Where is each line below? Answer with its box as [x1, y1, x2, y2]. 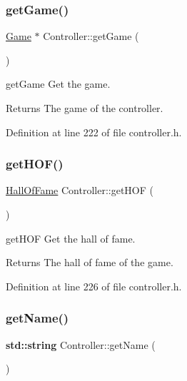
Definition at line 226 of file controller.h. [6, 278, 182, 293]
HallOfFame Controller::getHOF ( [6, 183, 153, 198]
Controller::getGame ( [43, 29, 139, 44]
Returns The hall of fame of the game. [6, 255, 173, 270]
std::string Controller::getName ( [6, 337, 156, 352]
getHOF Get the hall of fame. [6, 230, 136, 245]
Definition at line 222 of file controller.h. [6, 124, 182, 139]
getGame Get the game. [6, 76, 111, 91]
